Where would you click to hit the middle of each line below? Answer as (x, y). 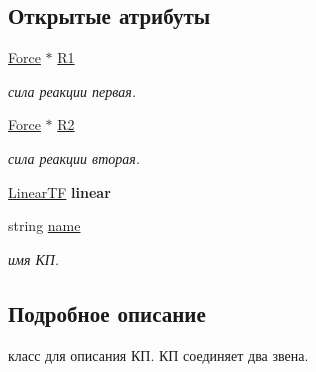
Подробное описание (107, 312)
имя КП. (34, 258)
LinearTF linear (59, 191)
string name (44, 225)
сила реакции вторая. (74, 157)
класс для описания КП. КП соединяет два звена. (158, 354)
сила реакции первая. (72, 90)
